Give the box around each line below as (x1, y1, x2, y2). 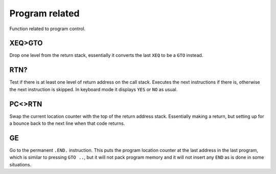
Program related (9, 8, 80, 19)
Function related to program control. (9, 26, 86, 32)
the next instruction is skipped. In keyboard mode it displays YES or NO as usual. (9, 86, 178, 92)
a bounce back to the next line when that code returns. (9, 120, 125, 126)
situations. (9, 161, 32, 167)
